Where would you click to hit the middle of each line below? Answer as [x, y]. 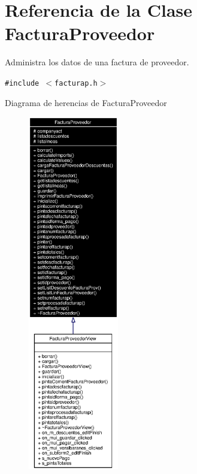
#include [22, 83]
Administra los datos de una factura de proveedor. [97, 62]
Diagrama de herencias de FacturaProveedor [86, 102]
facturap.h [76, 83]
